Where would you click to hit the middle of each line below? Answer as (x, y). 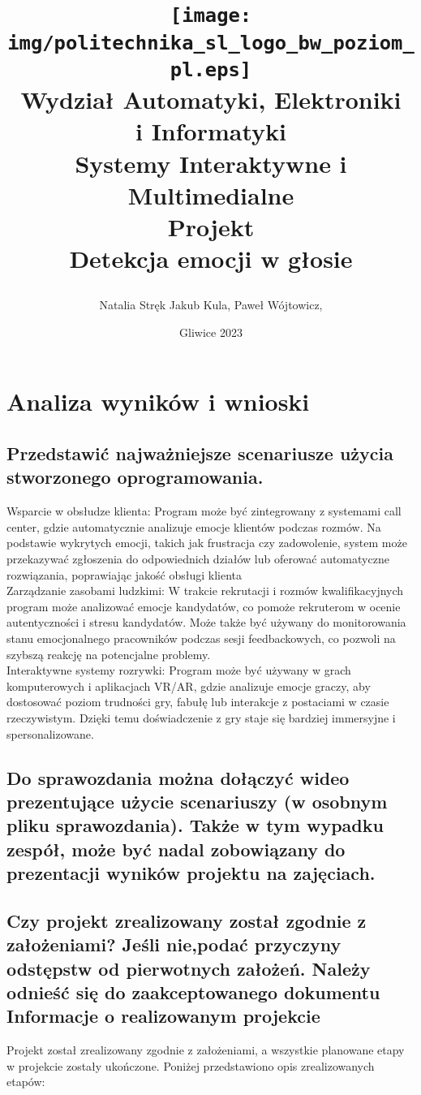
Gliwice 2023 (211, 332)
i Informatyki (211, 131)
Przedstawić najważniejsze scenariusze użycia (200, 453)
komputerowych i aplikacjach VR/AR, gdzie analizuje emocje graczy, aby (189, 685)
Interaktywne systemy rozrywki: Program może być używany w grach (179, 670)
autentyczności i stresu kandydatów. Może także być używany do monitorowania (206, 622)
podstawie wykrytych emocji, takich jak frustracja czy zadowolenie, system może (207, 543)
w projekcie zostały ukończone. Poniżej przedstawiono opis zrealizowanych (191, 1065)
